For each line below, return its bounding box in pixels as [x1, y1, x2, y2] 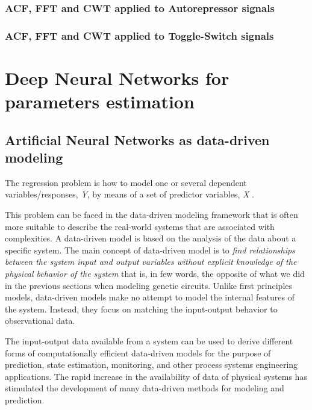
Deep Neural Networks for [5, 65, 229, 90]
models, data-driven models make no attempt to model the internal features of [5, 291, 295, 303]
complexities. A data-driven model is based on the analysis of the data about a [5, 232, 296, 244]
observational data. [5, 314, 75, 327]
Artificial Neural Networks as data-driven [5, 130, 270, 149]
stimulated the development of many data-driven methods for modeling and [5, 382, 284, 394]
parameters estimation [5, 89, 195, 114]
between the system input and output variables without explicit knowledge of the [5, 255, 297, 268]
